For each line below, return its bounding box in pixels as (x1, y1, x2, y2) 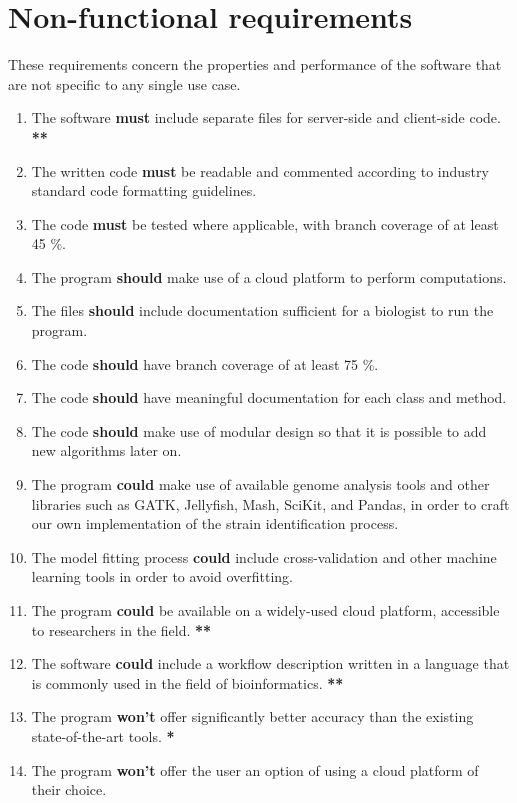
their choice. (31, 779, 107, 800)
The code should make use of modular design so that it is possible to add (31, 420, 487, 441)
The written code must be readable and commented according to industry (31, 160, 489, 181)
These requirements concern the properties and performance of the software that (8, 54, 502, 75)
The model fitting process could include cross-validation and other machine (31, 546, 497, 567)
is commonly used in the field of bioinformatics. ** (31, 672, 344, 693)
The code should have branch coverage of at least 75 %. (31, 353, 379, 374)
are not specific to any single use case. (8, 73, 241, 94)
